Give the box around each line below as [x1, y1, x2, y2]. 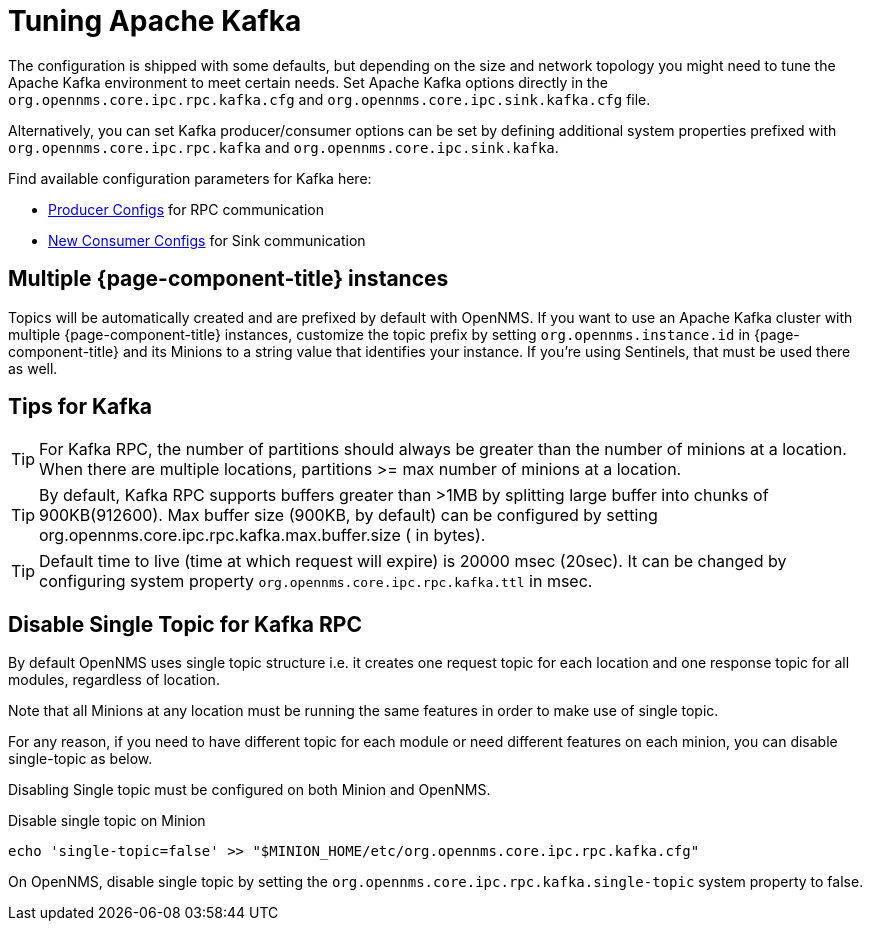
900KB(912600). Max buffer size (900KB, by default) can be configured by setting [39, 505, 658, 526]
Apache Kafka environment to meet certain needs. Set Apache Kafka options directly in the [8, 73, 608, 91]
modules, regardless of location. [8, 671, 220, 689]
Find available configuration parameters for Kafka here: [8, 169, 372, 187]
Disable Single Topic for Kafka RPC [8, 611, 362, 637]
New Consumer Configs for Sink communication [48, 231, 366, 249]
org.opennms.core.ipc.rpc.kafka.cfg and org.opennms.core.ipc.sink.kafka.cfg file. [8, 90, 651, 108]
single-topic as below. [8, 750, 153, 768]
